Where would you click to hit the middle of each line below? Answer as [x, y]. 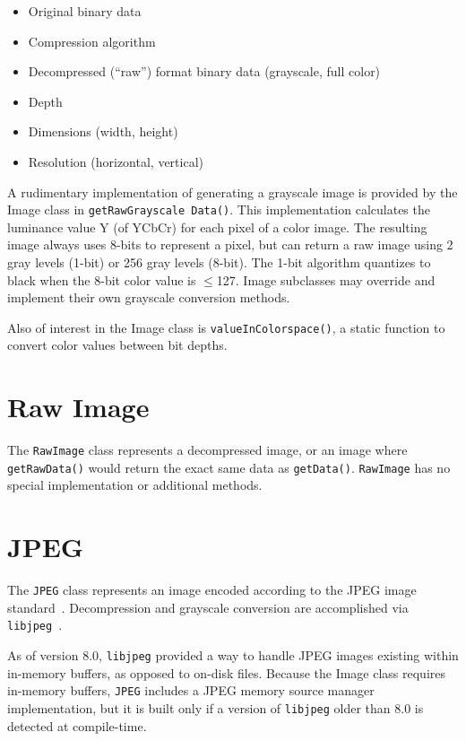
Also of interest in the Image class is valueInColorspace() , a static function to [226, 327]
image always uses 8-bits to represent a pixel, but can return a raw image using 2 [230, 244]
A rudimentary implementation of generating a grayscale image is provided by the [233, 192]
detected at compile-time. [77, 725]
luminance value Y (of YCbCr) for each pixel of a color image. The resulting [217, 227]
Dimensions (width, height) [103, 131]
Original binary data [85, 11]
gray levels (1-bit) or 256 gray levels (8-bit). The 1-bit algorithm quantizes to [219, 262]
